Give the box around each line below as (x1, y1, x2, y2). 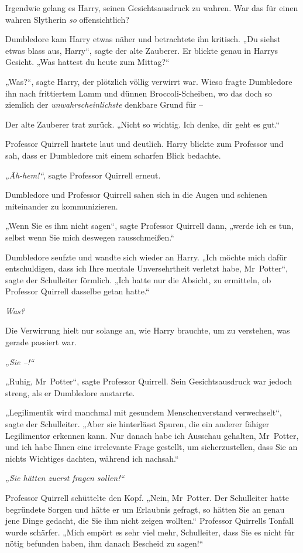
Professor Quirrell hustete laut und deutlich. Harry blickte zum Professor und (5, 138, 284, 150)
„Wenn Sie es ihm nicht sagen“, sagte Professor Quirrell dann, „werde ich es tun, (5, 219, 294, 232)
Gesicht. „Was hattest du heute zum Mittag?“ (5, 56, 170, 68)
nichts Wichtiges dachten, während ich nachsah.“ (5, 452, 179, 464)
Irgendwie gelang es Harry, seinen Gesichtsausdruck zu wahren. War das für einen (5, 2, 298, 13)
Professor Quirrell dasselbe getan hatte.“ (5, 285, 150, 297)
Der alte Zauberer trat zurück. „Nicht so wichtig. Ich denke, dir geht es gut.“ (5, 118, 280, 130)
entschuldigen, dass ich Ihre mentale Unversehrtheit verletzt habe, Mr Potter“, (5, 262, 288, 274)
